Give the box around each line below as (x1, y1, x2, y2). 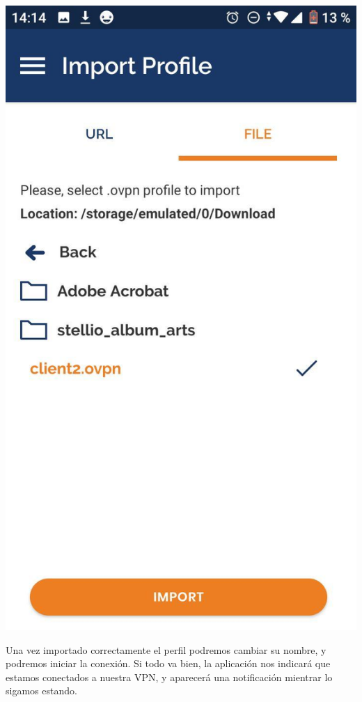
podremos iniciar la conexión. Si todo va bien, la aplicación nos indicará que (6, 656, 331, 671)
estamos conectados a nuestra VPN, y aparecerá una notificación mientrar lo (6, 669, 333, 684)
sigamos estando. (6, 683, 77, 698)
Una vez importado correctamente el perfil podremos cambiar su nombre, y (6, 642, 326, 657)
